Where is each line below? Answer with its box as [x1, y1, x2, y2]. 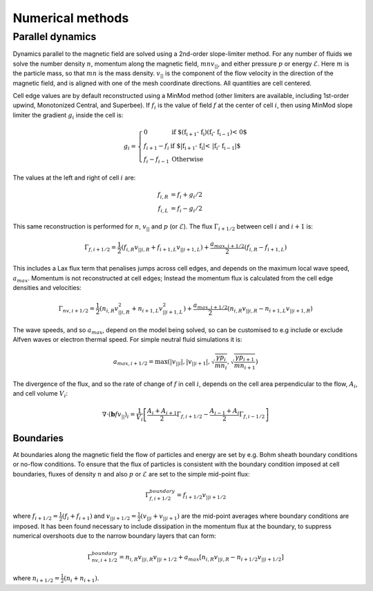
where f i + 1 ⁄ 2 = [12, 512, 59, 522]
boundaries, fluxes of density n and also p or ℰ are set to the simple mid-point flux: [12, 469, 250, 478]
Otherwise [171, 155, 204, 164]
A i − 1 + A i [209, 407, 240, 416]
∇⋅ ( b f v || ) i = [102, 410, 135, 420]
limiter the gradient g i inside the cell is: [12, 110, 124, 121]
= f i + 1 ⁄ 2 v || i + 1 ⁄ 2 [176, 491, 227, 501]
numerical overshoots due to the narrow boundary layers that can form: [12, 532, 217, 540]
